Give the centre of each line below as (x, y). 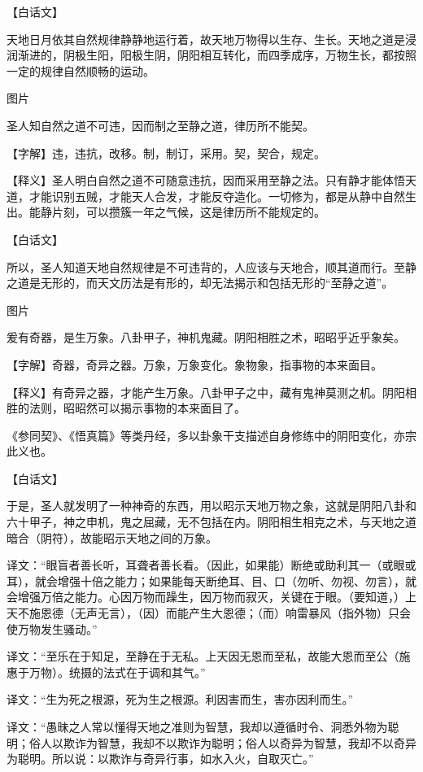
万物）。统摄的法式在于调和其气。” (117, 672)
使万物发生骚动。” (52, 628)
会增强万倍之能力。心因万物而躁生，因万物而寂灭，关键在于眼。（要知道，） (206, 597)
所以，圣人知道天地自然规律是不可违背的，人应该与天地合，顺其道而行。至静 (211, 266)
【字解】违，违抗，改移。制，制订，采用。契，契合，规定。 (166, 153)
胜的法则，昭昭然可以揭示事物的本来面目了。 (126, 408)
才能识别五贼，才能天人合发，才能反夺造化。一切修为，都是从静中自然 (217, 196)
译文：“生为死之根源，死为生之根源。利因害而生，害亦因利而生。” (180, 699)
